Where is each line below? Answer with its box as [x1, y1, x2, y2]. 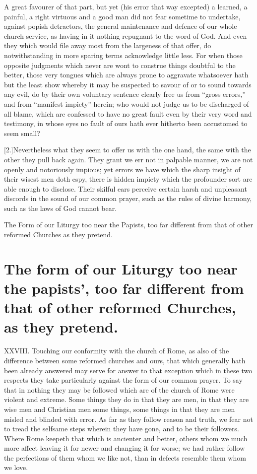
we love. [4, 462, 28, 473]
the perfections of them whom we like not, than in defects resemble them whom [4, 452, 246, 463]
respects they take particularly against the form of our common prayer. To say [4, 375, 243, 385]
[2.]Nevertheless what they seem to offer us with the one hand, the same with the [4, 144, 251, 155]
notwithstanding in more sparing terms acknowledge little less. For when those [4, 50, 243, 60]
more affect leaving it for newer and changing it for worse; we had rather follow [4, 443, 245, 453]
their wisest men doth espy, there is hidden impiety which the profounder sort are [4, 174, 253, 184]
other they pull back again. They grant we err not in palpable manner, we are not [4, 154, 253, 164]
